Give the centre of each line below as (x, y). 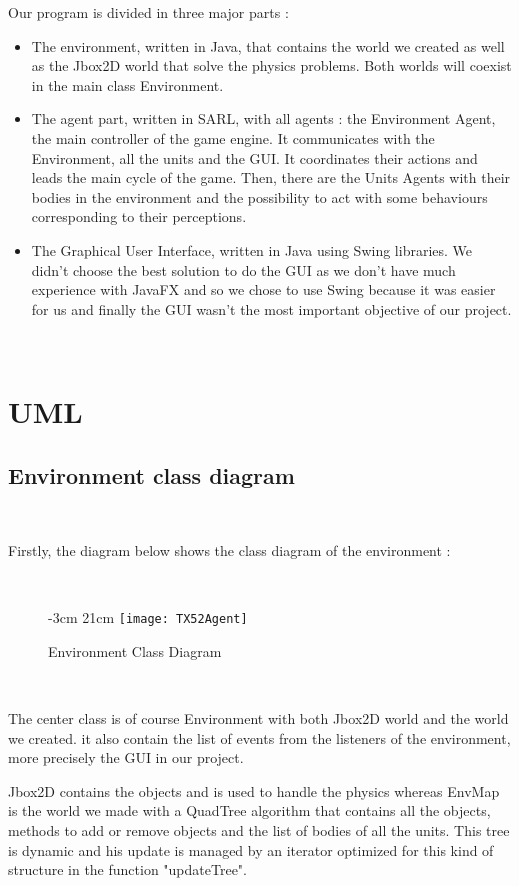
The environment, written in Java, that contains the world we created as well (268, 45)
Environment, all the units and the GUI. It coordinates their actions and (254, 157)
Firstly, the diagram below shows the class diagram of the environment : (229, 550)
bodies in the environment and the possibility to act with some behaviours (259, 196)
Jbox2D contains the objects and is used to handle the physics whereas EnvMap (254, 790)
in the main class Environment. (127, 84)
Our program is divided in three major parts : (148, 12)
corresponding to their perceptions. (139, 216)
